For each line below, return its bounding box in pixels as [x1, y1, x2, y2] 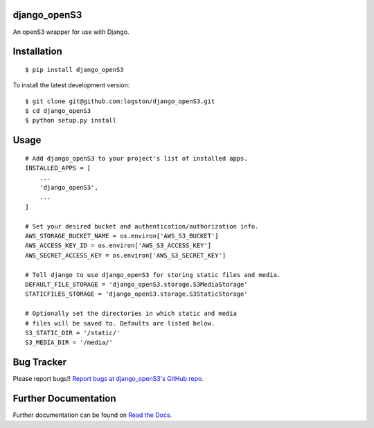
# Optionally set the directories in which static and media [25, 310, 237, 318]
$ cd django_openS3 [25, 107, 91, 115]
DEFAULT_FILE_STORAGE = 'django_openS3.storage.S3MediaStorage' [25, 280, 249, 288]
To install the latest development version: [12, 81, 130, 89]
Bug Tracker [12, 357, 67, 368]
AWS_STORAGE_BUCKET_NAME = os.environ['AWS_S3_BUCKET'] [25, 232, 219, 240]
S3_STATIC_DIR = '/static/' [25, 329, 121, 337]
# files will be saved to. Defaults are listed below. [25, 319, 215, 327]
